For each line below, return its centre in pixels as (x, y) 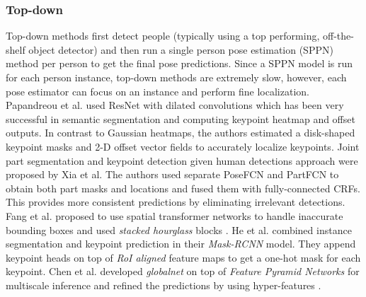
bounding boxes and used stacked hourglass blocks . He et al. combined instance (179, 229)
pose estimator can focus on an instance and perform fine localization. (158, 91)
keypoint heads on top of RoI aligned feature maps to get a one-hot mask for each (183, 257)
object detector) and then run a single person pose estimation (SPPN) (181, 49)
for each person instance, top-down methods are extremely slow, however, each (176, 77)
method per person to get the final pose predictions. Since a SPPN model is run (179, 63)
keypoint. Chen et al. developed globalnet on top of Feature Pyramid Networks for (183, 271)
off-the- (338, 36)
